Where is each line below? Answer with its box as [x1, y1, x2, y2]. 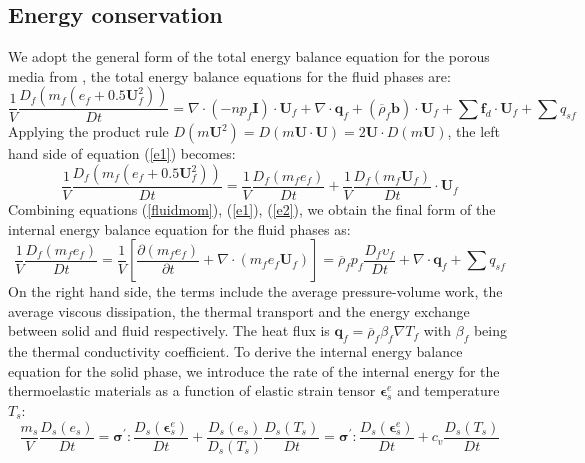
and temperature [397, 380, 500, 401]
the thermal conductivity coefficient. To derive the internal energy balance [8, 341, 463, 362]
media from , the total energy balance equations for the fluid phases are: [8, 65, 451, 86]
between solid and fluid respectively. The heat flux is [8, 320, 330, 341]
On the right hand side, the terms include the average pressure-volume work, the [8, 281, 503, 302]
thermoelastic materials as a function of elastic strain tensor [8, 380, 376, 401]
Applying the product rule [8, 121, 169, 142]
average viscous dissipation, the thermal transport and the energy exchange [8, 300, 470, 321]
